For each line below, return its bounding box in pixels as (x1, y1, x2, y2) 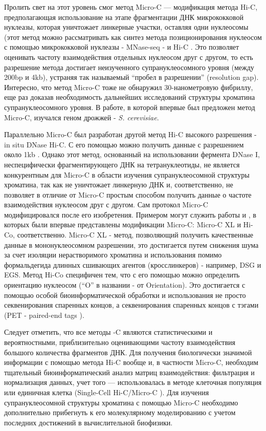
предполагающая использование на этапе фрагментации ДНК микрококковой (4, 11, 243, 22)
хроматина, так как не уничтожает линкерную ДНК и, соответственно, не (4, 179, 233, 190)
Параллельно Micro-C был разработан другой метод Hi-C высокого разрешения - (4, 129, 257, 140)
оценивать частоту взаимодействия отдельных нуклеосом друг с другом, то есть (4, 51, 253, 62)
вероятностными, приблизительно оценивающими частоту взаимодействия (4, 337, 236, 347)
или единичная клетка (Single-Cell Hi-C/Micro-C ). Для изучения (4, 386, 209, 397)
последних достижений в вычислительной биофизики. (4, 417, 173, 427)
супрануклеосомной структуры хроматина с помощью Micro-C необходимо (4, 397, 238, 407)
